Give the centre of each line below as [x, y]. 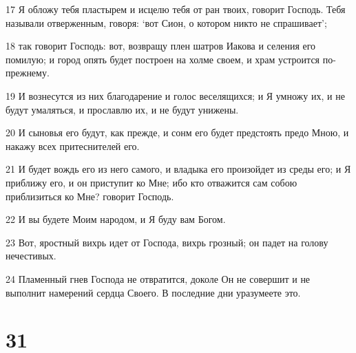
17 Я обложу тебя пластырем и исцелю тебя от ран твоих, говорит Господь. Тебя [176, 9]
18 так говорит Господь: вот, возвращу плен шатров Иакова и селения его [161, 46]
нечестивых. [31, 256]
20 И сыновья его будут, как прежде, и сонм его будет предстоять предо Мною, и [177, 132]
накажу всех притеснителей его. [73, 146]
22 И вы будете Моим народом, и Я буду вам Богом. [116, 219]
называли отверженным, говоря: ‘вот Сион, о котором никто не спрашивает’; [166, 22]
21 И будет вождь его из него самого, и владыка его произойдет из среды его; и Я [178, 169]
